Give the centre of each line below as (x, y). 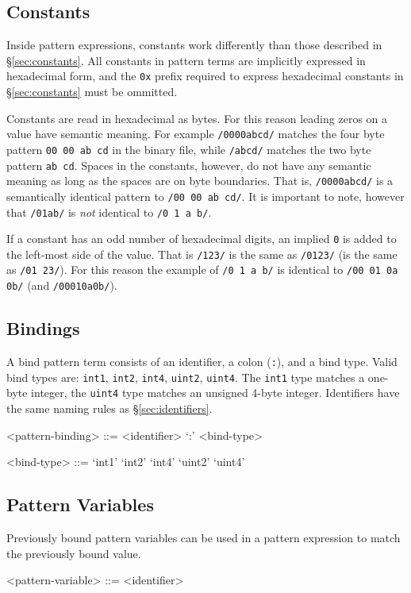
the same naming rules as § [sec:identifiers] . (109, 408)
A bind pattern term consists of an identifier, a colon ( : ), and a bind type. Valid (202, 361)
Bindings (43, 328)
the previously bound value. (74, 553)
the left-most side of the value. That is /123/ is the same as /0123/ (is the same (202, 254)
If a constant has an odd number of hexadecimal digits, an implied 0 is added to (202, 239)
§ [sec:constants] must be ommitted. (92, 92)
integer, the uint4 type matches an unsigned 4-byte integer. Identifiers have (215, 393)
